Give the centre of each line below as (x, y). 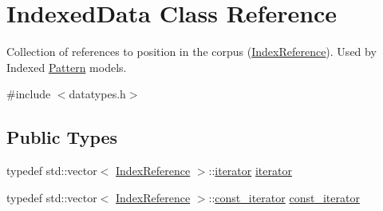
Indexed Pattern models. (67, 67)
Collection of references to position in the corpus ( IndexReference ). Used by (191, 52)
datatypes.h (97, 94)
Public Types (62, 137)
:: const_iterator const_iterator (284, 197)
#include (29, 94)
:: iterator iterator (250, 171)
